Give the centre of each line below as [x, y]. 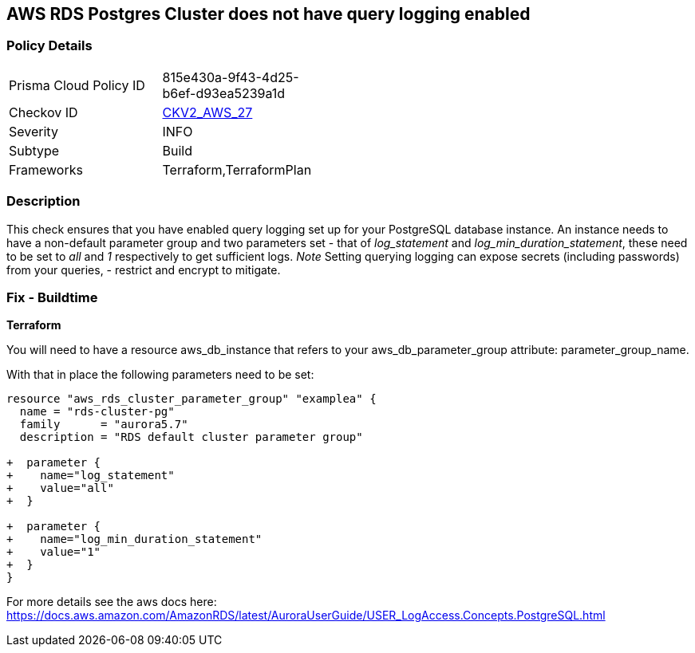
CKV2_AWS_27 [207, 112]
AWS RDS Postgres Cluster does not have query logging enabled [269, 14]
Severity [34, 131]
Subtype [34, 150]
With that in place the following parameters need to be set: [160, 375]
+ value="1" [54, 552]
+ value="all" [60, 488]
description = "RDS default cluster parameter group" [191, 437]
